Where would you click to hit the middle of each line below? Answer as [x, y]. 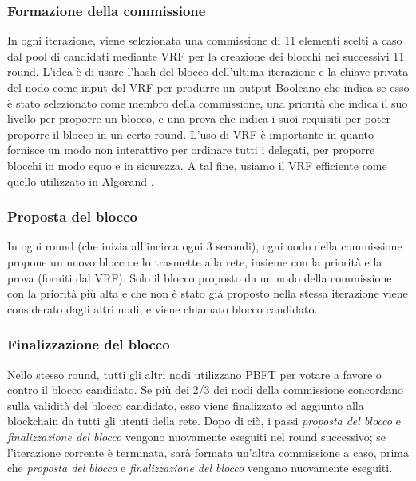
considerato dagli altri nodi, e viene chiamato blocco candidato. [162, 308]
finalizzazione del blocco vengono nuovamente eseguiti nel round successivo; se [197, 436]
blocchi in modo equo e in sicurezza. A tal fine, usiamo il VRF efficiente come [197, 165]
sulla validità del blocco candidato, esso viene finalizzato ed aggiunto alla [186, 405]
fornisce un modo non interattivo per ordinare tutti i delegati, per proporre [191, 150]
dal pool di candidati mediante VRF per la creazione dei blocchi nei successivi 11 [206, 55]
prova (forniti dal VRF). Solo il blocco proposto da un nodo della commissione [200, 277]
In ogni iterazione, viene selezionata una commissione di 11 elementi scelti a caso [205, 40]
